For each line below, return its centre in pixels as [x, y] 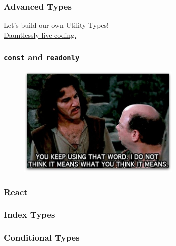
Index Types [30, 214]
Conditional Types [42, 237]
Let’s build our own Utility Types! [57, 25]
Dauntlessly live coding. [40, 35]
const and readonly [42, 57]
